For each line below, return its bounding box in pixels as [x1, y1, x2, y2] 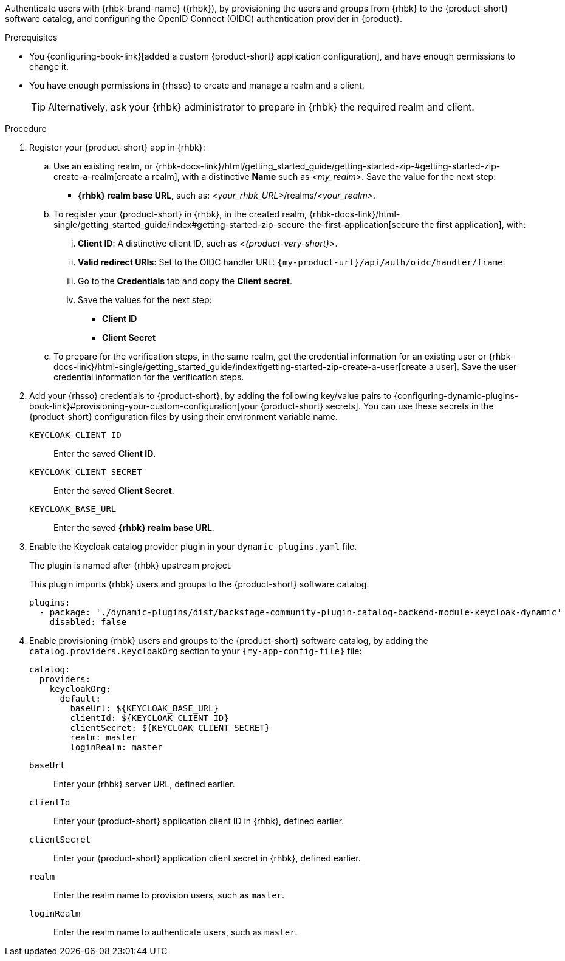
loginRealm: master [70, 742, 163, 752]
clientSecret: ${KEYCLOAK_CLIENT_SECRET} [70, 723, 270, 733]
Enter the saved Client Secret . [53, 485, 174, 496]
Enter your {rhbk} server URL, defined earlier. [53, 779, 235, 789]
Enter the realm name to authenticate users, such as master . [53, 927, 298, 937]
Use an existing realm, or [53, 161, 153, 171]
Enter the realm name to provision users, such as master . [53, 890, 285, 900]
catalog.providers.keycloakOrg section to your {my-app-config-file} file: [29, 646, 362, 656]
